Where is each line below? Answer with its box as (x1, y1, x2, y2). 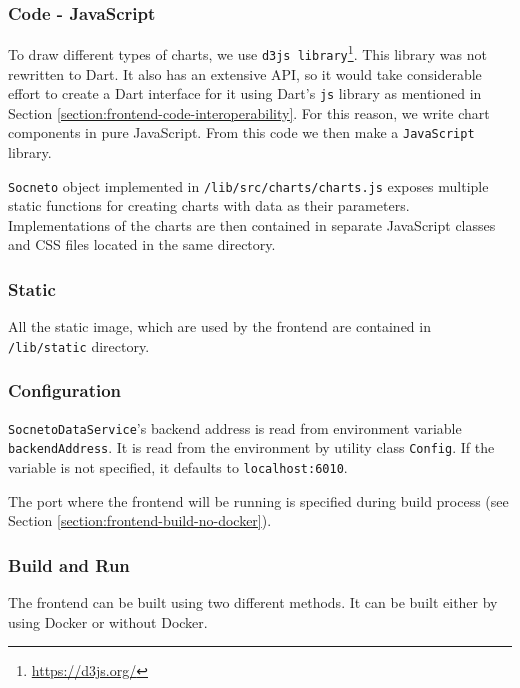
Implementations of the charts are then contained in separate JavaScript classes (8, 214, 496, 235)
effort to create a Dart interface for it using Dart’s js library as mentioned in (8, 83, 482, 104)
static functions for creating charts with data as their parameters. (8, 195, 410, 216)
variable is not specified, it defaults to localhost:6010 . (8, 457, 348, 478)
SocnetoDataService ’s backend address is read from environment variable (8, 417, 462, 438)
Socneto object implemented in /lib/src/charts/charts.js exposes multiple (8, 175, 489, 196)
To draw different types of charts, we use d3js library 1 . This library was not (8, 41, 487, 64)
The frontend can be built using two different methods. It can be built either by (8, 592, 498, 613)
